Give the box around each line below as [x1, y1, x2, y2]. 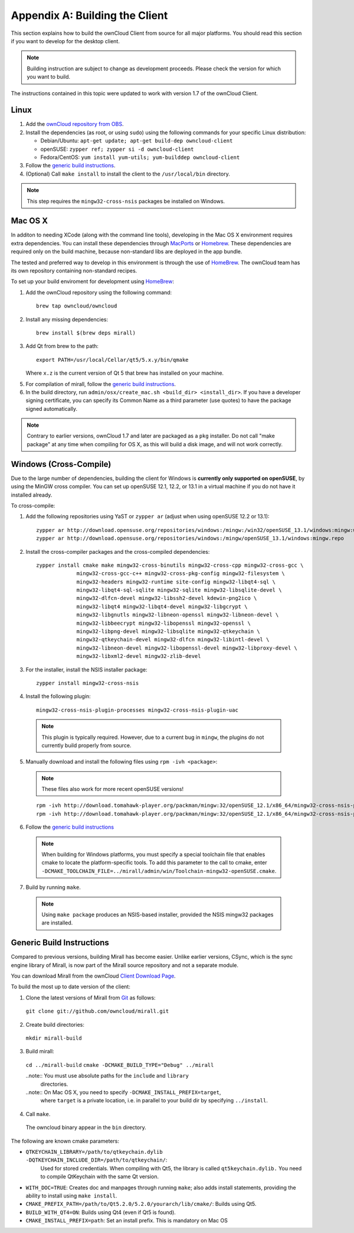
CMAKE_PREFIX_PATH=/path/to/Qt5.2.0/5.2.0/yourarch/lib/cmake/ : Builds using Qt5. [25, 1200, 257, 1208]
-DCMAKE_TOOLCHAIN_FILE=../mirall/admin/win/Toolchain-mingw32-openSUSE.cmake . [41, 867, 277, 874]
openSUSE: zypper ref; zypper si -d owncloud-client [40, 145, 194, 152]
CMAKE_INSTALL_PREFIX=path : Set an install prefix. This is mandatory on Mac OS [25, 1217, 228, 1224]
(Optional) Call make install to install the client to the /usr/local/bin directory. [25, 170, 230, 177]
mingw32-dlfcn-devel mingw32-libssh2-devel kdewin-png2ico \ [76, 595, 257, 602]
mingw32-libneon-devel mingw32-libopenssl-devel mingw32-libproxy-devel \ [76, 644, 298, 651]
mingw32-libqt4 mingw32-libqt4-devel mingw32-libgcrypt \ [76, 603, 248, 610]
